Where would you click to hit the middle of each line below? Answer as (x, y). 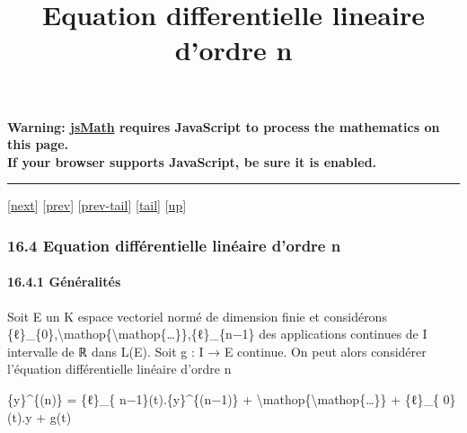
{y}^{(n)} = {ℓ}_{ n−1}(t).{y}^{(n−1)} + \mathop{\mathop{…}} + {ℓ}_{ (223, 398)
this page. (38, 144)
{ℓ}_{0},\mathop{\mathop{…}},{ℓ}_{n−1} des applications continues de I (217, 334)
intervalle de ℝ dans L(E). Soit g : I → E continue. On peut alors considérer (217, 351)
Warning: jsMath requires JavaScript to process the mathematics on (224, 126)
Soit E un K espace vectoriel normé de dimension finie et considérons (197, 316)
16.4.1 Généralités (64, 282)
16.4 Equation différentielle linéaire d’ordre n (174, 245)
